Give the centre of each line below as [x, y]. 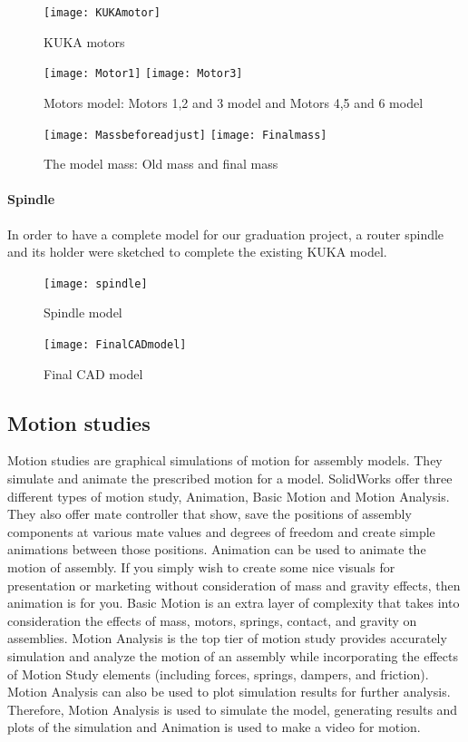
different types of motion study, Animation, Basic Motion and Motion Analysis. [229, 496]
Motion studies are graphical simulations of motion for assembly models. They [225, 460]
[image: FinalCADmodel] [115, 344]
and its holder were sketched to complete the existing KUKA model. [197, 252]
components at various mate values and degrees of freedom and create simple [221, 531]
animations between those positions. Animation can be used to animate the [217, 549]
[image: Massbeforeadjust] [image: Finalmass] [185, 135]
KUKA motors [84, 41]
